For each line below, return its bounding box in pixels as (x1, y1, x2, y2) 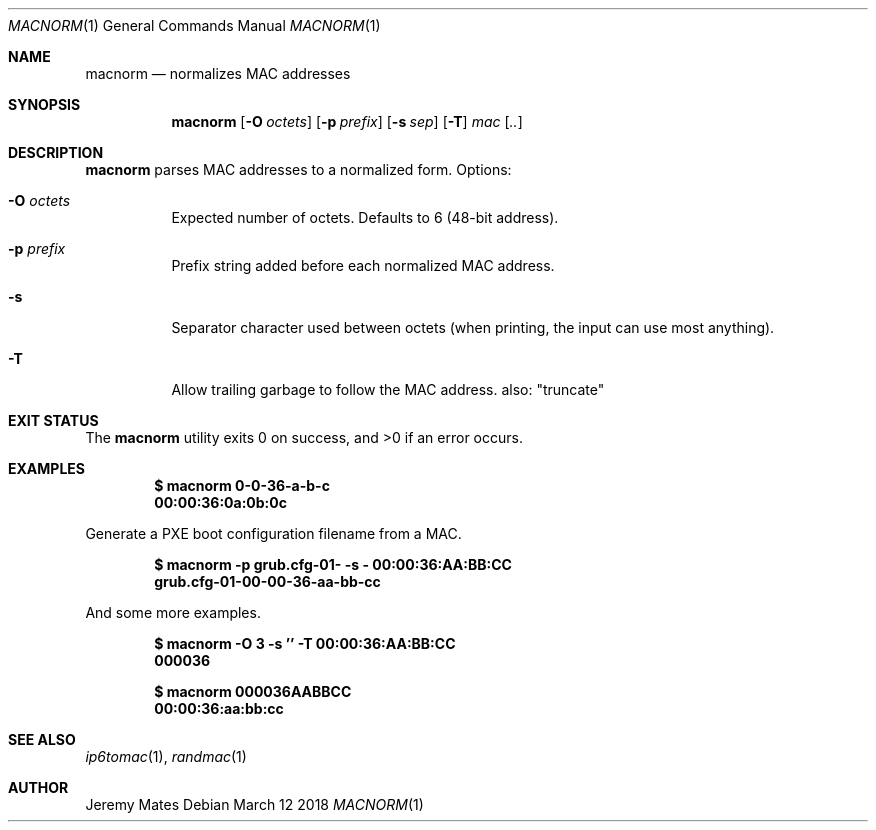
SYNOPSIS (8, 96, 81, 113)
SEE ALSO (8, 731, 76, 748)
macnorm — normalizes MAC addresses (85, 65, 351, 82)
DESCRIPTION (8, 144, 104, 161)
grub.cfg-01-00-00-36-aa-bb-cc (154, 573, 381, 590)
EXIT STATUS (8, 412, 99, 429)
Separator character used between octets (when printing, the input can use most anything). (171, 319, 775, 336)
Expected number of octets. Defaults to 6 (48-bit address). (171, 209, 559, 226)
